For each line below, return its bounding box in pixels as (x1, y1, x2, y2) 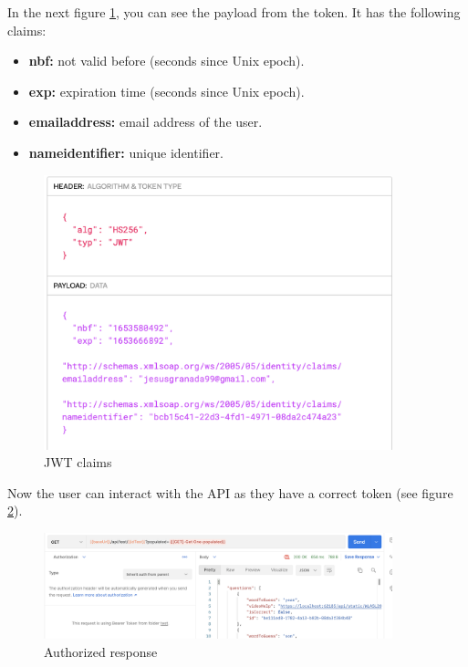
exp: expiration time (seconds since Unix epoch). (28, 81, 305, 100)
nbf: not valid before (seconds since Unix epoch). (28, 51, 305, 70)
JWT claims (44, 453, 112, 472)
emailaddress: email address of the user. (28, 112, 263, 131)
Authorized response (44, 641, 158, 661)
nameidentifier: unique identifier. (28, 142, 224, 162)
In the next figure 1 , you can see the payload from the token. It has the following (7, 3, 461, 21)
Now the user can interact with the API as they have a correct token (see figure (7, 483, 453, 502)
